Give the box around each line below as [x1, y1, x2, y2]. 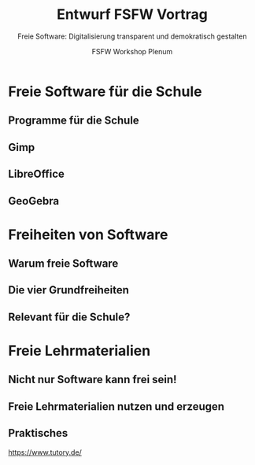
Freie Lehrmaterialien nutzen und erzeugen [8, 400, 225, 413]
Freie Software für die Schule [8, 83, 202, 100]
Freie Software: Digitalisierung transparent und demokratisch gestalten [17, 31, 247, 41]
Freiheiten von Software [8, 226, 168, 243]
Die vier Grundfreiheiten [8, 283, 130, 297]
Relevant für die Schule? [8, 310, 131, 323]
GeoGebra [8, 194, 60, 208]
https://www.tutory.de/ [8, 447, 83, 457]
